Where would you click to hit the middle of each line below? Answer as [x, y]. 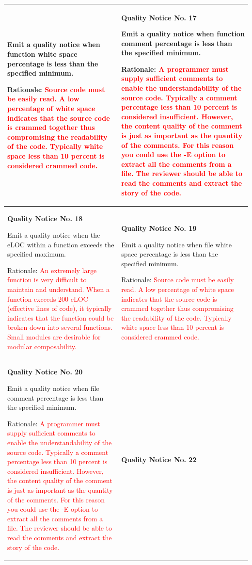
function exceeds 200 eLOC [48, 299]
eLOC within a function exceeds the [61, 244]
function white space [42, 54]
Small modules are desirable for [54, 336]
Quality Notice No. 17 [159, 17]
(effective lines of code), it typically [60, 308]
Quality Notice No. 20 [45, 372]
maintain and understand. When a [58, 289]
